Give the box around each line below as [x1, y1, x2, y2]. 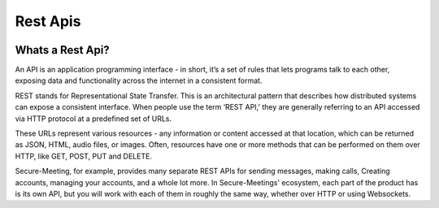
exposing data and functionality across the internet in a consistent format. [15, 76, 263, 85]
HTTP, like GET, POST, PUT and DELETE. [15, 151, 152, 161]
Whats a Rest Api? [15, 43, 110, 57]
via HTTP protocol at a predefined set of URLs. [15, 114, 172, 123]
